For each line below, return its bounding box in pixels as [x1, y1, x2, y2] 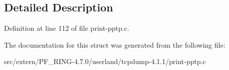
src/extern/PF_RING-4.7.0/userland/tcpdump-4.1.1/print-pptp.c [4, 56, 206, 67]
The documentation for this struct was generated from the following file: [4, 39, 225, 50]
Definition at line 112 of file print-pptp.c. [4, 23, 129, 33]
